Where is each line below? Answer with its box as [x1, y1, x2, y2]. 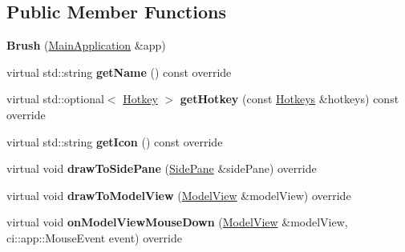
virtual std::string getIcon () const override [6, 133, 223, 150]
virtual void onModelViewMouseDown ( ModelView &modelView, [6, 214, 348, 230]
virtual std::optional [6, 90, 104, 107]
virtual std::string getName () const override [6, 63, 232, 80]
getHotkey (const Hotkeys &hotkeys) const [180, 90, 399, 107]
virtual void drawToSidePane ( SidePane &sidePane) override [6, 160, 317, 177]
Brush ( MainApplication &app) [6, 37, 166, 54]
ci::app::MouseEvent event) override [6, 229, 182, 246]
